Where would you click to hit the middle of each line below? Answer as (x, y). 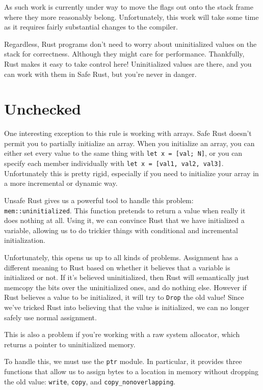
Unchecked (43, 109)
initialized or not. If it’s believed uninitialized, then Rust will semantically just (127, 277)
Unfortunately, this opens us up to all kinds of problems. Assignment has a (121, 257)
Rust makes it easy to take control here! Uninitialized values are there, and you (128, 63)
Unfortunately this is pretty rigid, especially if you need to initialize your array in (131, 173)
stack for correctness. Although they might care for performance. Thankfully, (124, 54)
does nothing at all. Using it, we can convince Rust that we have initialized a (124, 220)
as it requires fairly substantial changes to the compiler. (91, 27)
